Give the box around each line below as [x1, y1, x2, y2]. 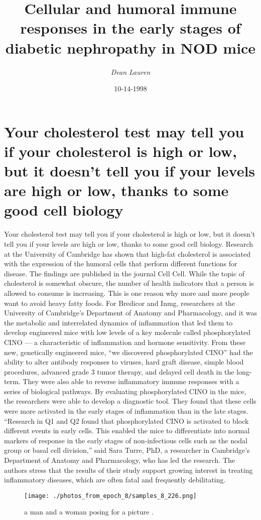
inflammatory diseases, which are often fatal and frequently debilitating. [4, 474, 226, 485]
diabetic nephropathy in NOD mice [5, 37, 256, 58]
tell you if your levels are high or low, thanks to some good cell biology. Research [4, 238, 253, 249]
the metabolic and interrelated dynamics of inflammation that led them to [4, 317, 233, 327]
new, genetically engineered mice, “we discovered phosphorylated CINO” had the [4, 346, 253, 357]
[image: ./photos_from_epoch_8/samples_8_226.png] [24, 492, 197, 499]
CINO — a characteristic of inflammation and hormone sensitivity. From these [4, 336, 246, 347]
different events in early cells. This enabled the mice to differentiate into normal [4, 425, 250, 436]
